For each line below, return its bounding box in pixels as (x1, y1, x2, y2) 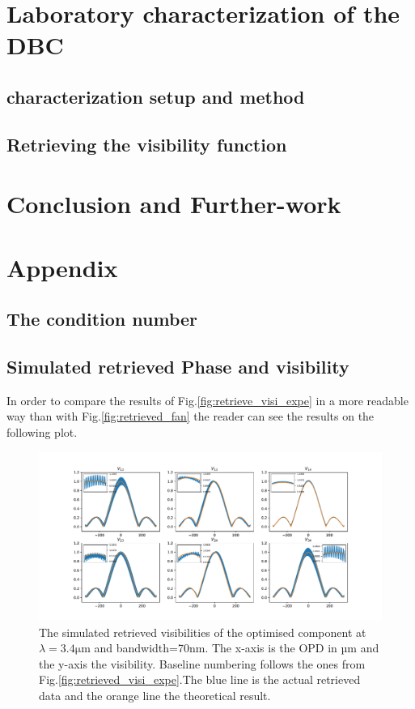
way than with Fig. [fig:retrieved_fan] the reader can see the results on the (6, 408, 375, 425)
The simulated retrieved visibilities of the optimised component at (39, 623, 366, 640)
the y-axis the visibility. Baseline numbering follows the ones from (39, 655, 366, 672)
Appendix (6, 250, 118, 284)
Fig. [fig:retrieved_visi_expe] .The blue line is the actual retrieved (39, 671, 361, 688)
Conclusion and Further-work (6, 187, 341, 220)
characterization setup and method (6, 83, 305, 109)
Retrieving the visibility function (6, 131, 287, 156)
